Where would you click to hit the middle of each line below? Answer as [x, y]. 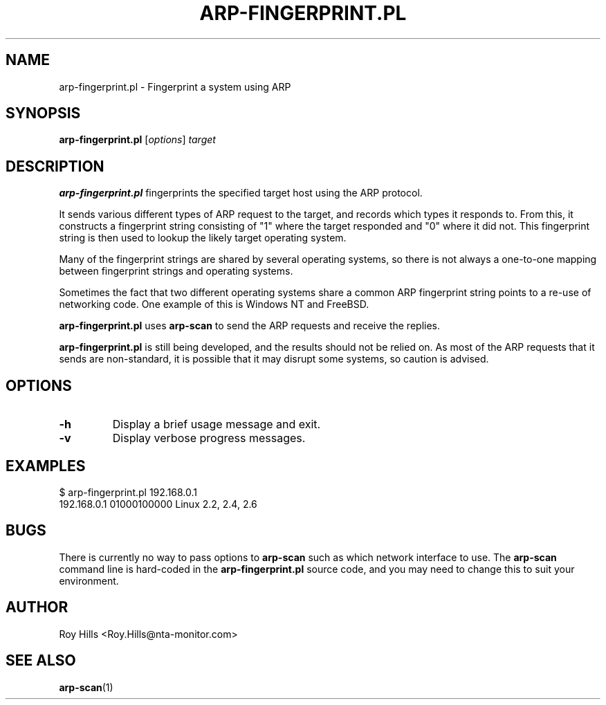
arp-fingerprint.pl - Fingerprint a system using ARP [175, 86]
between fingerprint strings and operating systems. [176, 271]
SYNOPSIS [43, 113]
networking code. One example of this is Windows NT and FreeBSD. [214, 304]
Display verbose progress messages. [209, 438]
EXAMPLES [46, 466]
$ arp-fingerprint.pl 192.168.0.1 [128, 492]
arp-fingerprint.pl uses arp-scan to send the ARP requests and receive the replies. [249, 326]
